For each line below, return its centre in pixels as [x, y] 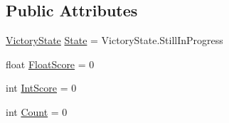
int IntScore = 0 [41, 88]
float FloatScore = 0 [50, 64]
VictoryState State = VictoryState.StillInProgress [114, 40]
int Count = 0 [37, 111]
